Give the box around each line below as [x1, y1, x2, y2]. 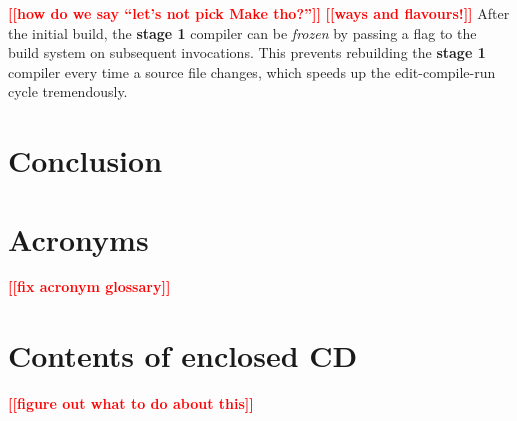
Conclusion [8, 140, 163, 181]
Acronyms [8, 218, 149, 259]
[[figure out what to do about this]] [8, 393, 254, 414]
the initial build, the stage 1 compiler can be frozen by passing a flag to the [8, 22, 477, 43]
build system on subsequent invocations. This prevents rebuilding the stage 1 [8, 42, 486, 63]
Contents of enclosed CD [8, 335, 358, 376]
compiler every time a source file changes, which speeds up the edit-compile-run [8, 61, 496, 82]
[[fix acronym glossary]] [8, 276, 171, 297]
